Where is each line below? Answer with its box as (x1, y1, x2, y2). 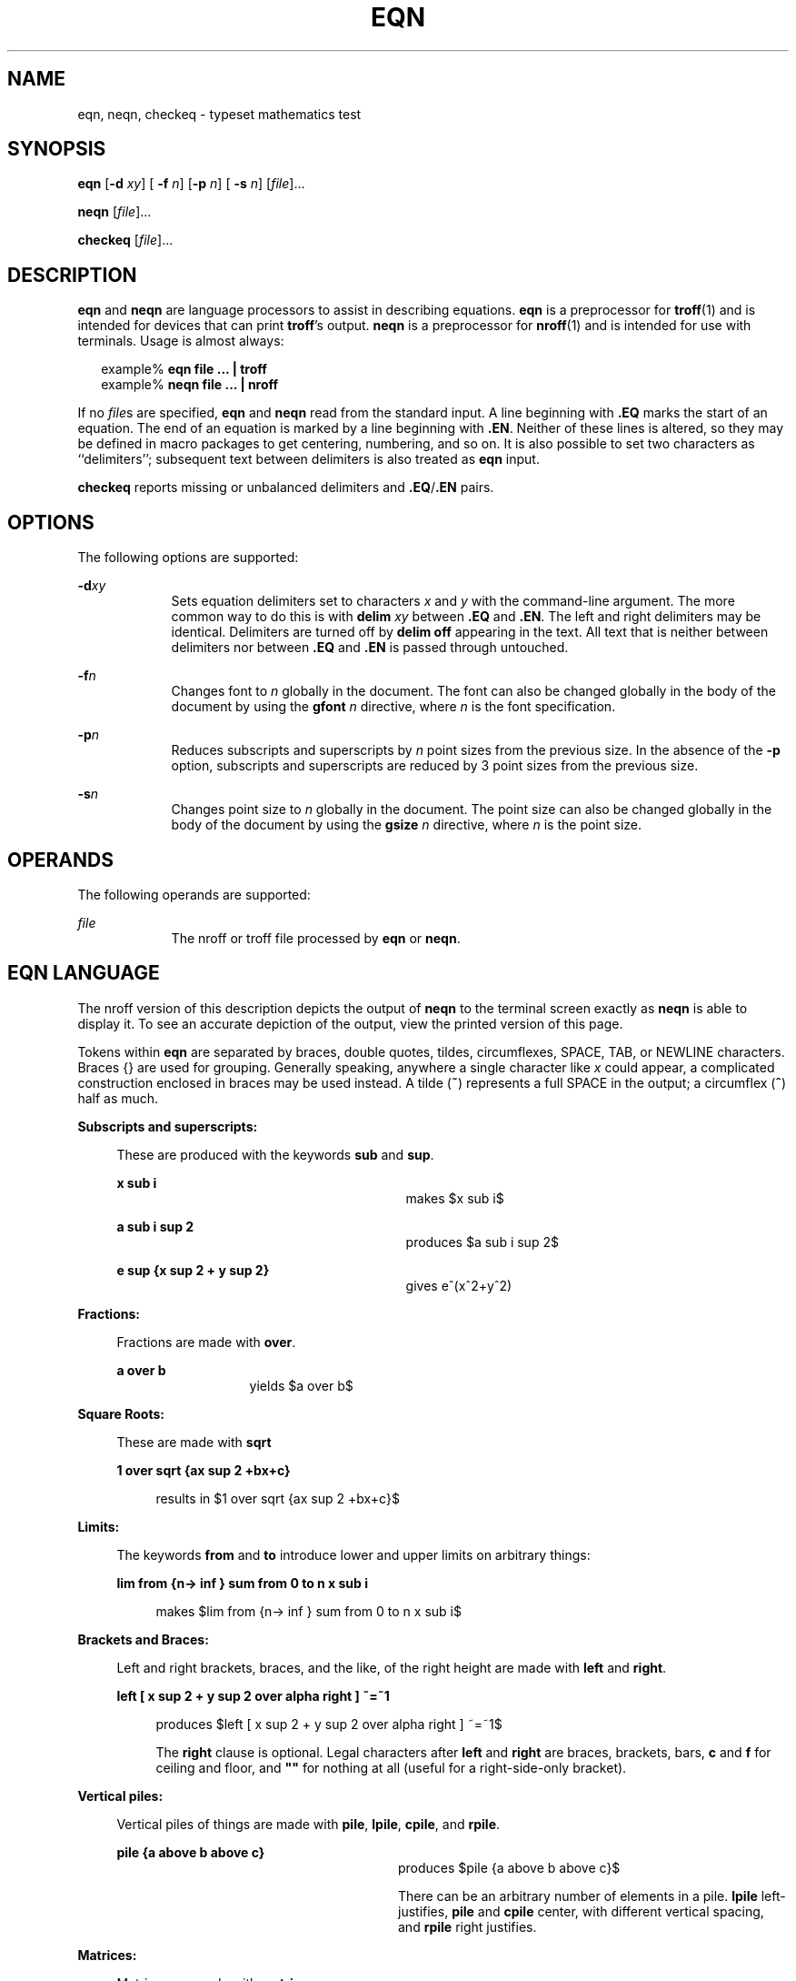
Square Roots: (77, 1405, 164, 1422)
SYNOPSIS (7, 137, 106, 161)
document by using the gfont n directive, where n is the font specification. (171, 699, 616, 715)
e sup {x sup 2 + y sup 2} (116, 1262, 270, 1278)
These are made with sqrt (116, 1433, 272, 1450)
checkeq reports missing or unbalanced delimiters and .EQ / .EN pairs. (77, 479, 494, 496)
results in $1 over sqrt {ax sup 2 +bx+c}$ (155, 1490, 400, 1506)
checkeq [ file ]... (77, 232, 174, 248)
